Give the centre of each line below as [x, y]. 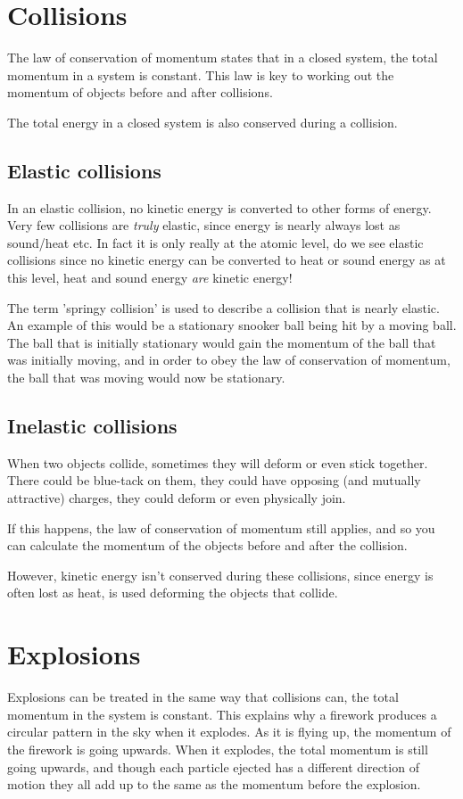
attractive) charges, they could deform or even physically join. [177, 498]
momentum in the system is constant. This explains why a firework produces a [222, 714]
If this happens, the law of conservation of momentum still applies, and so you [221, 527]
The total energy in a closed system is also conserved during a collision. [203, 122]
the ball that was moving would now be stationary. [146, 378]
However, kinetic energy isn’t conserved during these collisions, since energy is [220, 575]
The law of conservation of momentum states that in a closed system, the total [223, 58]
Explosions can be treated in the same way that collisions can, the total [203, 697]
